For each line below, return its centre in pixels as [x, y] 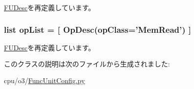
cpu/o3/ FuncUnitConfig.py [44, 80]
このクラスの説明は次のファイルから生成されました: [87, 64]
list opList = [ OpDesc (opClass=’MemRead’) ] [98, 29]
